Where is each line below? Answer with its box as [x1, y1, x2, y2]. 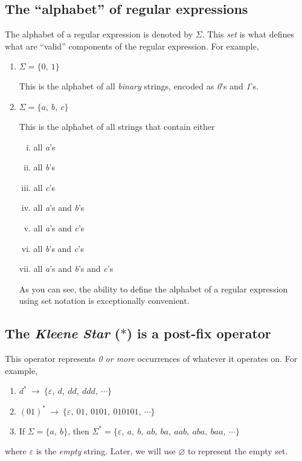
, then [68, 424, 89, 437]
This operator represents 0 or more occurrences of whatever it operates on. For [5, 352, 298, 365]
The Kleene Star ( [5, 324, 121, 343]
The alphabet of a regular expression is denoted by [5, 28, 193, 40]
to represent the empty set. [187, 445, 288, 457]
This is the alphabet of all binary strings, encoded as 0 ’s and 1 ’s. [19, 80, 259, 92]
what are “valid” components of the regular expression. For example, [5, 39, 259, 52]
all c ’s [33, 181, 55, 193]
